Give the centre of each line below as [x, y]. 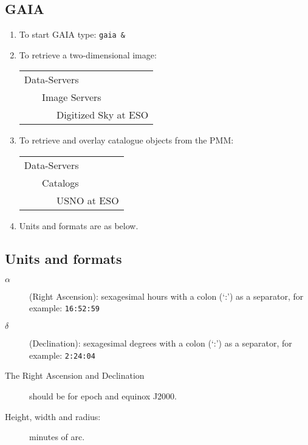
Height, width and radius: [53, 416]
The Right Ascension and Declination [75, 375]
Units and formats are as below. [79, 226]
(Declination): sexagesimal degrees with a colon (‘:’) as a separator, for [161, 343]
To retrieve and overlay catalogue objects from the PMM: [126, 140]
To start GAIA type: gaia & [72, 34]
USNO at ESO [88, 201]
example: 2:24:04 [62, 355]
